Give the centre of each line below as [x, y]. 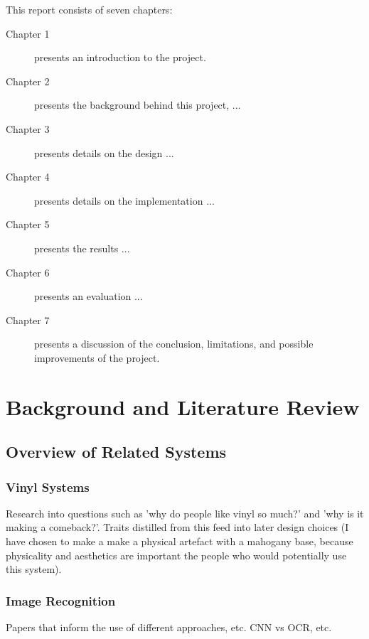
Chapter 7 [28, 319]
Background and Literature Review [183, 406]
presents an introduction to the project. [120, 57]
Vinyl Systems [48, 487]
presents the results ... [82, 248]
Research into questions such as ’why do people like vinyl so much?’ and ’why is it [185, 513]
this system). [34, 569]
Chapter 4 [28, 177]
